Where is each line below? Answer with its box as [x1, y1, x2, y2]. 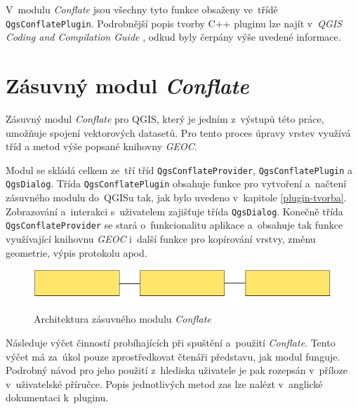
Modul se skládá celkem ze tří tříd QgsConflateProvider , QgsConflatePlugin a [6, 162, 353, 177]
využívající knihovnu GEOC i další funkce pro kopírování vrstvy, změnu [6, 231, 316, 246]
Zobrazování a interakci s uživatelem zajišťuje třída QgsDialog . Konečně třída [6, 203, 343, 218]
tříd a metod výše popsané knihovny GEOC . [6, 139, 197, 154]
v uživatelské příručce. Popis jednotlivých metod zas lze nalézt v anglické [6, 376, 323, 391]
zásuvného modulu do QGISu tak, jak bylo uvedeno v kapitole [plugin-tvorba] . [6, 190, 347, 205]
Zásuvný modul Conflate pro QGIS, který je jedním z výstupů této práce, [6, 111, 324, 126]
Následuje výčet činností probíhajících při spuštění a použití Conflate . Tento [6, 335, 336, 349]
